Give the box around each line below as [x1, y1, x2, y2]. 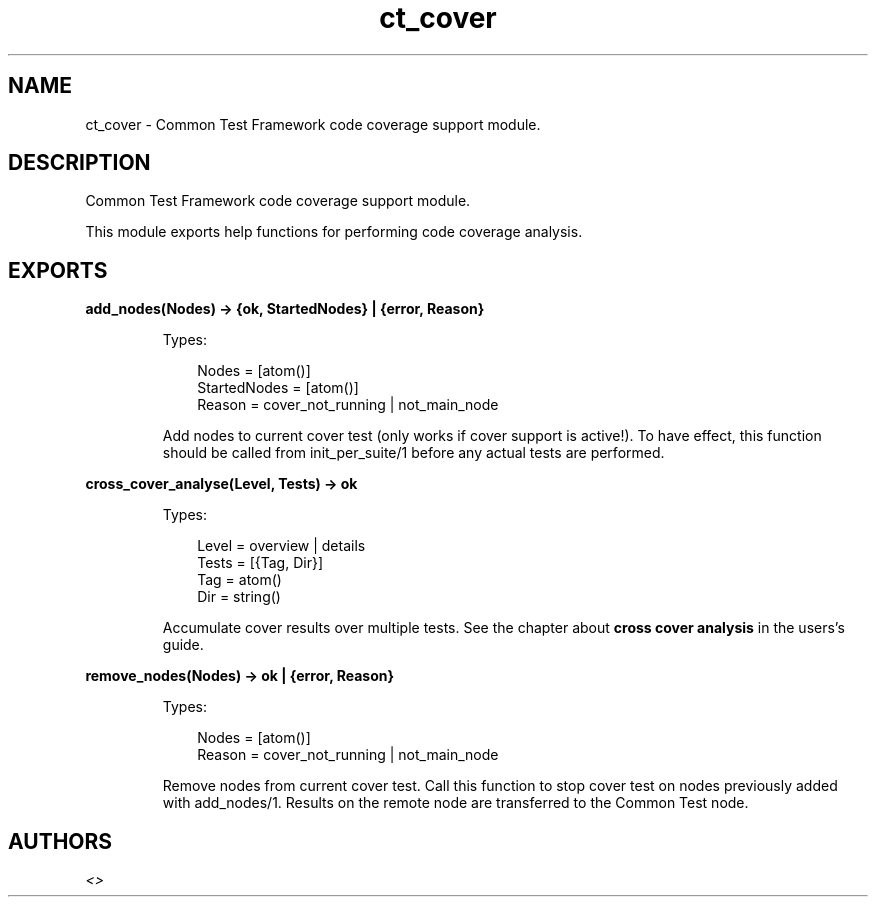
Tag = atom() [197, 571, 282, 589]
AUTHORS [8, 828, 113, 854]
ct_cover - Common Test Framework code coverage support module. [85, 115, 541, 133]
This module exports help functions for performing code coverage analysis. [85, 223, 583, 241]
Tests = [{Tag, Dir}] [197, 554, 323, 572]
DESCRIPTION [8, 150, 151, 176]
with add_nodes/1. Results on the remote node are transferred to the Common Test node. [162, 794, 749, 812]
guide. [162, 636, 204, 654]
